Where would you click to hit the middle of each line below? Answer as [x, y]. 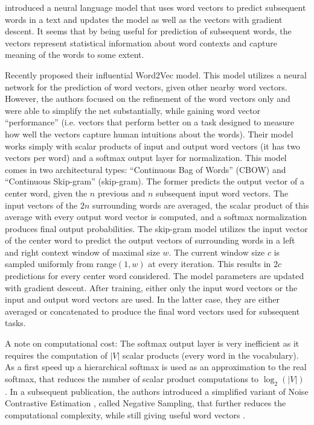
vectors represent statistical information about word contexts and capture [141, 42]
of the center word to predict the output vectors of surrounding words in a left [150, 240]
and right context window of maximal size [82, 252]
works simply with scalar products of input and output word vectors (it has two [153, 146]
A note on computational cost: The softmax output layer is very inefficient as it [152, 343]
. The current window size [217, 252]
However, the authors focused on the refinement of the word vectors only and [148, 99]
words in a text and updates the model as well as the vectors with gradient [144, 19]
